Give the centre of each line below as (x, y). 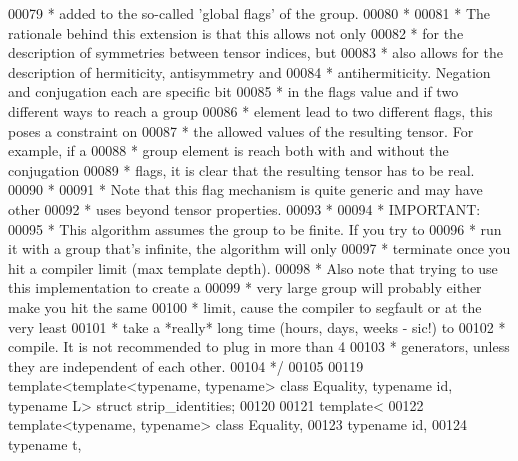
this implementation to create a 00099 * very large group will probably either (245, 287)
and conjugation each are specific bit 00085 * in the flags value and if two (233, 91)
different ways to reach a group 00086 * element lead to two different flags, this (250, 110)
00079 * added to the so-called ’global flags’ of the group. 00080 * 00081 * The (249, 13)
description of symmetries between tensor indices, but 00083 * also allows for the (255, 52)
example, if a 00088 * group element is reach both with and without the (228, 150)
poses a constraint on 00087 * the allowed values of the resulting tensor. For (241, 130)
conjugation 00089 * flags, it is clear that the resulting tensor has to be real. (241, 169)
